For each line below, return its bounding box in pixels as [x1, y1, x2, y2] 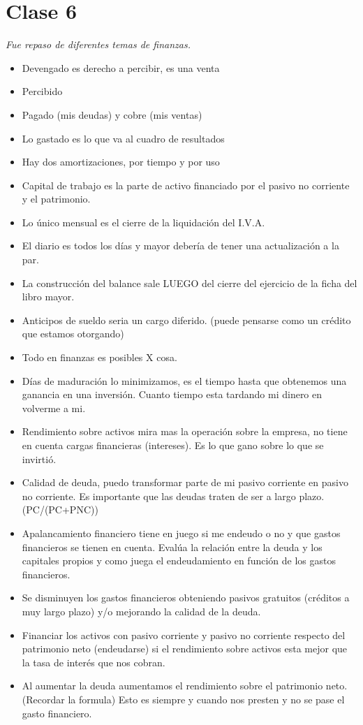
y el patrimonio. [22, 191, 91, 206]
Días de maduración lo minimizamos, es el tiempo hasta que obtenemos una [22, 373, 347, 388]
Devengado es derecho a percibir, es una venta [22, 60, 220, 75]
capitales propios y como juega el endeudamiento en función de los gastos [22, 553, 336, 568]
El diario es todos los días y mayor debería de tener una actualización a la [22, 238, 339, 253]
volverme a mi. [22, 400, 86, 415]
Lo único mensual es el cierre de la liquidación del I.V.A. [22, 214, 265, 229]
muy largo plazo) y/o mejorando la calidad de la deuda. [22, 603, 261, 618]
